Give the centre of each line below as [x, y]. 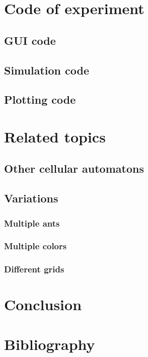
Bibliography [50, 344]
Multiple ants [32, 223]
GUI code [30, 40]
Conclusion [43, 304]
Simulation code [47, 70]
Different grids [34, 269]
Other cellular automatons [74, 168]
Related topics [55, 136]
